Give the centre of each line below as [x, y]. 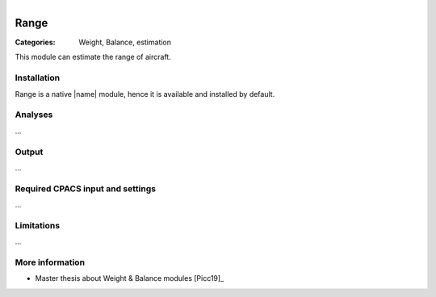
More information [50, 262]
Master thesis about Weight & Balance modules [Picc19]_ [130, 278]
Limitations [38, 225]
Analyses [34, 115]
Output [29, 152]
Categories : [35, 42]
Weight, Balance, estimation [125, 42]
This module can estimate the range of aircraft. [93, 57]
